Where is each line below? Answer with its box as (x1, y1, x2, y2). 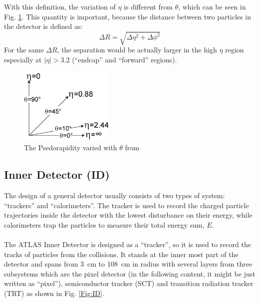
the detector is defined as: (4, 21, 83, 31)
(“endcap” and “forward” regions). (72, 54, 177, 64)
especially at (4, 54, 42, 64)
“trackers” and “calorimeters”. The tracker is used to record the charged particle (4, 200, 249, 210)
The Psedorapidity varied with (24, 142, 117, 153)
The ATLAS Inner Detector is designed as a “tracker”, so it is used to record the (4, 239, 251, 250)
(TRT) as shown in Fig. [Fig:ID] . (4, 288, 104, 299)
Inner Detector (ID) (4, 167, 110, 182)
